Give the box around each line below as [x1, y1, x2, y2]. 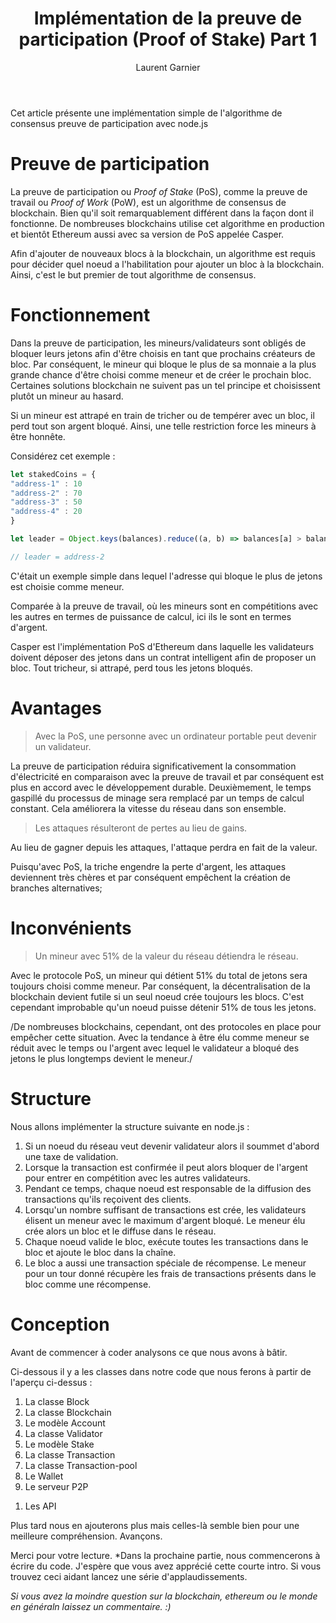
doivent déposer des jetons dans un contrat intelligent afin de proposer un [10, 651, 317, 663]
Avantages [10, 697, 102, 719]
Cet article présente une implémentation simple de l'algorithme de [10, 107, 283, 119]
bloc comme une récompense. [24, 1278, 152, 1290]
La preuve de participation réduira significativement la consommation [10, 760, 297, 772]
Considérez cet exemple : [10, 450, 116, 462]
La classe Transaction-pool [24, 1459, 138, 1471]
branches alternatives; [10, 882, 103, 894]
